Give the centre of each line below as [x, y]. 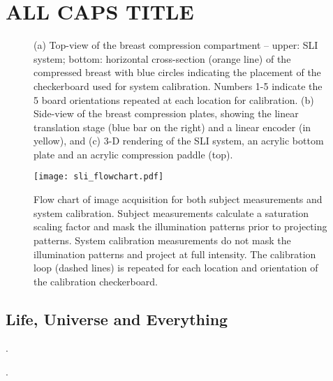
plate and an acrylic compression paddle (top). [133, 154]
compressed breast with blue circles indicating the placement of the [177, 72]
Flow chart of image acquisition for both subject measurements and [178, 199]
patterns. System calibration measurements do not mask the [162, 240]
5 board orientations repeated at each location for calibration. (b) [174, 99]
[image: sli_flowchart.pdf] [99, 177]
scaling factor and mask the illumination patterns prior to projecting [180, 226]
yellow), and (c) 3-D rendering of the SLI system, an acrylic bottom [179, 141]
